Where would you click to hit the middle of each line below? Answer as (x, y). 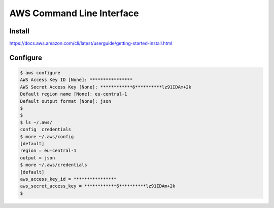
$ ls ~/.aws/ (36, 122)
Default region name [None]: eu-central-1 (74, 94)
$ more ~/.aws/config (47, 136)
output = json (38, 158)
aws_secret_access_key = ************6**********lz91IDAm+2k (98, 186)
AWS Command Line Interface (74, 13)
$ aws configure (40, 73)
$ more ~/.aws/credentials (54, 165)
